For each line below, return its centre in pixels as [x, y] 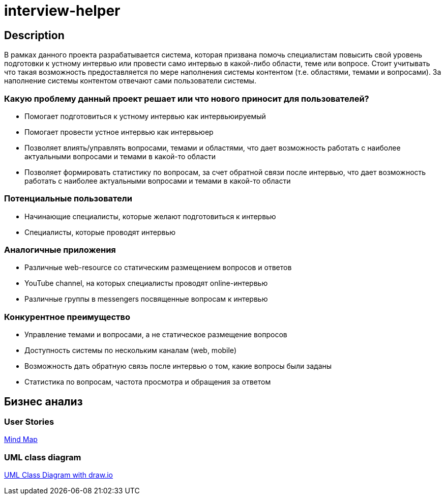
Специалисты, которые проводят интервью [100, 232]
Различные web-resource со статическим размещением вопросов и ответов [158, 268]
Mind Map [21, 439]
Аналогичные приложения [60, 250]
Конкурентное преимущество [67, 317]
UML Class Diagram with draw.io [58, 475]
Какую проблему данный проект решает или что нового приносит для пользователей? [187, 98]
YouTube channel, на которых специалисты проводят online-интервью [146, 283]
